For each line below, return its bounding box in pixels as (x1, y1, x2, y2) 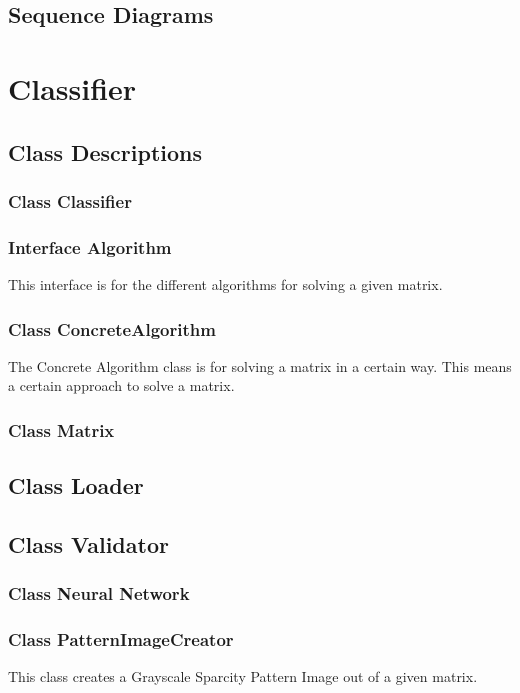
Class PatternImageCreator (8, 627, 234, 652)
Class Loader (8, 470, 144, 501)
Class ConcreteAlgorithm (8, 316, 216, 341)
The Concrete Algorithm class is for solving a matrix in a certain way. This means (8, 355, 512, 376)
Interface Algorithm (8, 234, 172, 259)
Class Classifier (8, 188, 132, 213)
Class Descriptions (8, 136, 203, 167)
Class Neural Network (8, 581, 190, 606)
